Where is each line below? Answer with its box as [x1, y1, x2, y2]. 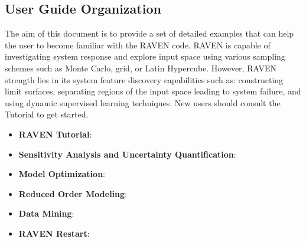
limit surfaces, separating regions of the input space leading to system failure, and [5, 85, 301, 97]
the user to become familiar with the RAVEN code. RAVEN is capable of [5, 38, 271, 51]
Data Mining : [18, 207, 74, 220]
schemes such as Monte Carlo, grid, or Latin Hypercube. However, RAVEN [5, 61, 276, 74]
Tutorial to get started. [5, 108, 89, 120]
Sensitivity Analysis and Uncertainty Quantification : [18, 148, 236, 160]
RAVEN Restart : [18, 227, 90, 239]
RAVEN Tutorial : [18, 127, 92, 140]
